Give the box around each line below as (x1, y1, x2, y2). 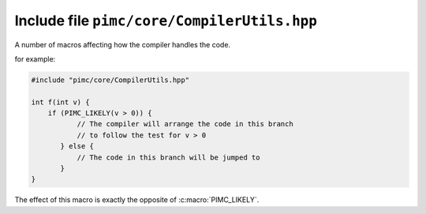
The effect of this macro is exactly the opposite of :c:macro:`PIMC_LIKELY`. (14, 195, 260, 205)
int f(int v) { (31, 97, 90, 107)
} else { (60, 142, 95, 151)
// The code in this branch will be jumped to (77, 152, 260, 162)
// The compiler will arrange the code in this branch (77, 119, 293, 129)
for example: (14, 54, 56, 63)
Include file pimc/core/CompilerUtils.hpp (14, 12, 317, 29)
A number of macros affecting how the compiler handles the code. (14, 39, 231, 49)
